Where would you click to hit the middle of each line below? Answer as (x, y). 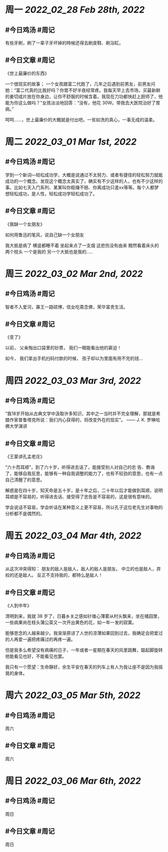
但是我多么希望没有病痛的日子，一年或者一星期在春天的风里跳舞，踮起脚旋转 (84, 650)
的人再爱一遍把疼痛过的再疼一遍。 (40, 639)
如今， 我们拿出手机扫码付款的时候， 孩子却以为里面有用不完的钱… (74, 358)
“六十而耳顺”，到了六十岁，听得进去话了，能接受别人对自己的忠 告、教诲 (80, 467)
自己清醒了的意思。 (25, 480)
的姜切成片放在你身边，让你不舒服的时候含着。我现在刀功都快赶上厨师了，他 (84, 96)
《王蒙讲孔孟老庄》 (25, 457)
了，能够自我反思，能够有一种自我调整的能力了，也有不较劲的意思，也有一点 (84, 474)
